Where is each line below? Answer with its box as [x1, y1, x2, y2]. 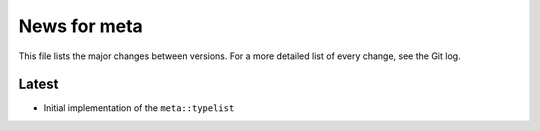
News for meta [18, 15, 144, 37]
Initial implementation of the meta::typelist [43, 102, 235, 114]
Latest [18, 76, 59, 93]
